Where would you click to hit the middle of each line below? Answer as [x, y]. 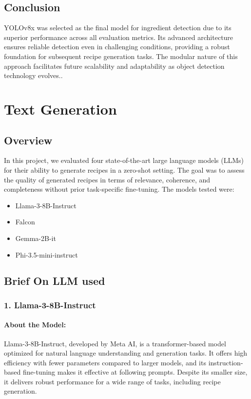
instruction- [226, 362]
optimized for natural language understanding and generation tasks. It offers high [126, 353]
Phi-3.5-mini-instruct [47, 254]
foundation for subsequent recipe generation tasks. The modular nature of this [121, 56]
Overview [28, 140]
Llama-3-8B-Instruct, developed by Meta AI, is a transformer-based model [115, 343]
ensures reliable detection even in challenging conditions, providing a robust [117, 47]
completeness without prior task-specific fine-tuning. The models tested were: [119, 189]
